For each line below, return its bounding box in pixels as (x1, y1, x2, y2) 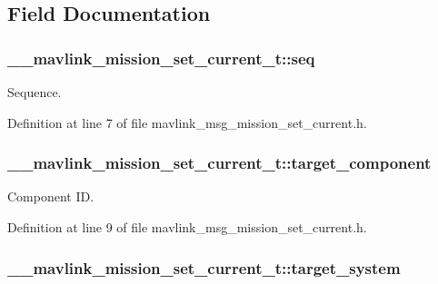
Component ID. (7, 187, 95, 206)
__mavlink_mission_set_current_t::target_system (7, 256, 401, 279)
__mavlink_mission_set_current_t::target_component (7, 152, 432, 174)
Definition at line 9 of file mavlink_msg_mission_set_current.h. (7, 218, 367, 236)
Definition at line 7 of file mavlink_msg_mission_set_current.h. (7, 113, 367, 132)
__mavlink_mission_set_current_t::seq (7, 46, 315, 69)
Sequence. (7, 83, 62, 101)
